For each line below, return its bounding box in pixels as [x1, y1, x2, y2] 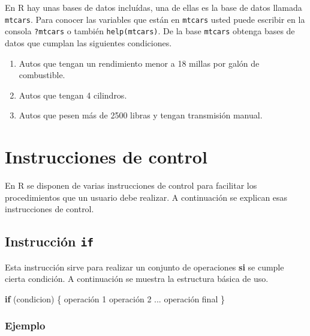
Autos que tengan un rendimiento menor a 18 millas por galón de [19, 57, 260, 69]
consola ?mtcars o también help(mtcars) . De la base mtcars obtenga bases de [5, 25, 295, 37]
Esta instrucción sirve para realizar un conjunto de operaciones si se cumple [5, 260, 284, 273]
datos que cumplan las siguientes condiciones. [5, 36, 172, 49]
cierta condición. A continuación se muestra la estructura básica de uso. [5, 272, 269, 285]
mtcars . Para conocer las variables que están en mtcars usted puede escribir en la [5, 13, 305, 25]
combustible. [19, 69, 65, 81]
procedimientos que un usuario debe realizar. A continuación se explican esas [5, 191, 288, 203]
